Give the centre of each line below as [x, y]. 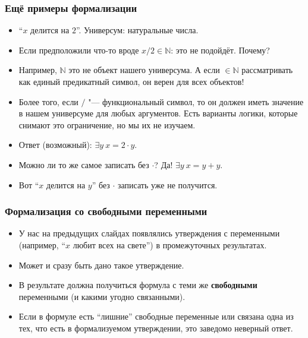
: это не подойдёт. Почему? [220, 50]
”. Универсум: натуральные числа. [137, 30]
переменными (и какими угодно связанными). [102, 296]
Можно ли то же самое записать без [84, 164]
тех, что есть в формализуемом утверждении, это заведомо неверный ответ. [156, 328]
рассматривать [267, 70]
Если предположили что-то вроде [79, 50]
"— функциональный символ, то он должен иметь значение [196, 101]
